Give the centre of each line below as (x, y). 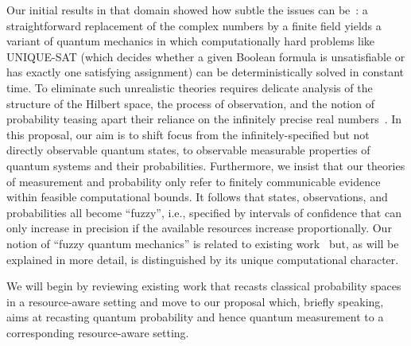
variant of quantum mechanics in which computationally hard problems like (191, 41)
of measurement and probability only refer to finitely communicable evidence (194, 181)
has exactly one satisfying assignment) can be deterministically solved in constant (205, 72)
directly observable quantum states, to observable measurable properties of (188, 150)
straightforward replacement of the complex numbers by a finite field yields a (194, 25)
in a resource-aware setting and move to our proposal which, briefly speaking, (195, 301)
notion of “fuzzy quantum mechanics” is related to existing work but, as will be (203, 243)
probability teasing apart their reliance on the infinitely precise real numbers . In (204, 119)
